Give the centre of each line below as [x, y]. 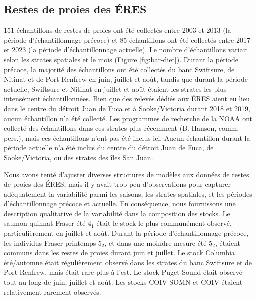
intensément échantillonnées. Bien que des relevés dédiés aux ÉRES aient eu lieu [127, 99]
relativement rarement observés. [53, 292]
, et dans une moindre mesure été [155, 243]
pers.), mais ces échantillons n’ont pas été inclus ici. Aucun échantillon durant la [127, 138]
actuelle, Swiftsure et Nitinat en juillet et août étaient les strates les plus [115, 89]
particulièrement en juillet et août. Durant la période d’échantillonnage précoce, [126, 233]
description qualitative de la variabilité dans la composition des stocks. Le [117, 213]
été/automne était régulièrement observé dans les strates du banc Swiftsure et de [128, 262]
